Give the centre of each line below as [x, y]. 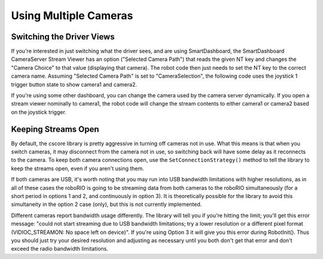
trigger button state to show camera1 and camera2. [74, 84]
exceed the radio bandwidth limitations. [60, 249]
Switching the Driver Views [63, 37]
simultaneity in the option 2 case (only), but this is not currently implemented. [106, 204]
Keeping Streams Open [55, 129]
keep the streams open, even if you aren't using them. [78, 168]
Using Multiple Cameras [72, 16]
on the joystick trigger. [39, 112]
